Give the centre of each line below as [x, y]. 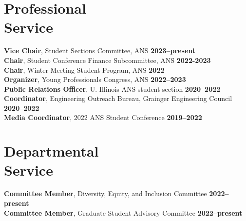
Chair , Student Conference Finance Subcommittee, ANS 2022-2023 [107, 60]
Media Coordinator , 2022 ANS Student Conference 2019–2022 [103, 117]
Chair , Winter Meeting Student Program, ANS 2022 [84, 70]
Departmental [51, 151]
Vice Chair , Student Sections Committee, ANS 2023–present [100, 50]
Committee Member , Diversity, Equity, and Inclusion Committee [105, 193]
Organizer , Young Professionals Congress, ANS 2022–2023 [95, 79]
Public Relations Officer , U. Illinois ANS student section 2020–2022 [112, 89]
